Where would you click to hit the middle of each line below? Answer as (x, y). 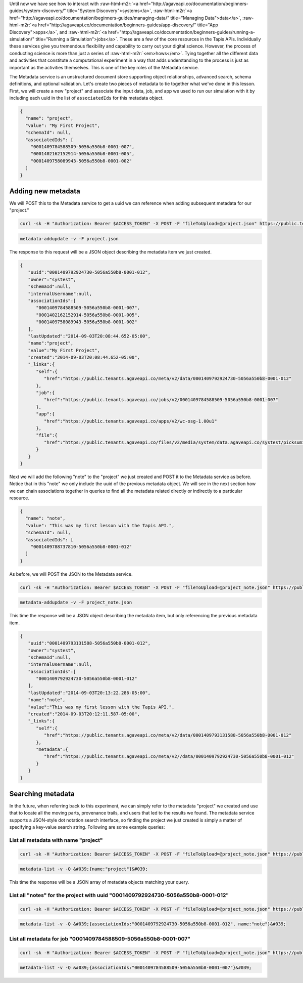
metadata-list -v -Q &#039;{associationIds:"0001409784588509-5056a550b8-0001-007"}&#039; (136, 968)
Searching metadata (42, 794)
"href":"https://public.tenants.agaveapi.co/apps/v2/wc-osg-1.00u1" (130, 421)
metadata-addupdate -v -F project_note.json (76, 603)
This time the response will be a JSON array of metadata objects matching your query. (99, 882)
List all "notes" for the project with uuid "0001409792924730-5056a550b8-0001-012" (119, 895)
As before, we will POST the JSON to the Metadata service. (71, 574)
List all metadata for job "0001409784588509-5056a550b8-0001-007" (100, 938)
